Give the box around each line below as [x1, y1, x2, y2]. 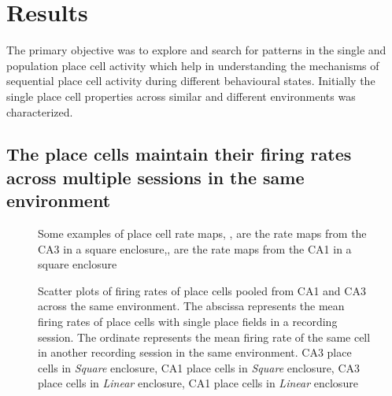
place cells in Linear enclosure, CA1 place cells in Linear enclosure [38, 375, 358, 391]
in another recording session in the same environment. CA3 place [38, 344, 352, 361]
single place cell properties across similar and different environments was [6, 87, 356, 104]
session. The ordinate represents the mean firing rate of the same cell [38, 328, 371, 345]
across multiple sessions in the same [6, 165, 305, 189]
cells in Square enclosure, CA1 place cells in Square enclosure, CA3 [38, 359, 361, 376]
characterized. [6, 103, 73, 120]
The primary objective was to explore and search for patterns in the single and [6, 42, 386, 58]
